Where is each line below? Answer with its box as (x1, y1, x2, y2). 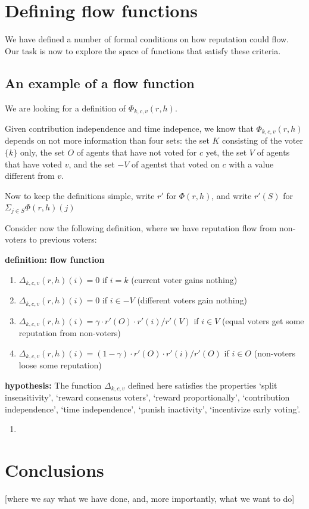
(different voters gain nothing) (137, 294, 247, 306)
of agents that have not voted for (76, 146, 197, 159)
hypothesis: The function (5, 378, 102, 391)
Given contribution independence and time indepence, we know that (5, 122, 254, 134)
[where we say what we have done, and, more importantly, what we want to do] (5, 492, 295, 504)
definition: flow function (5, 253, 105, 266)
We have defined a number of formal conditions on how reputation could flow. (5, 33, 289, 45)
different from (5, 169, 55, 182)
